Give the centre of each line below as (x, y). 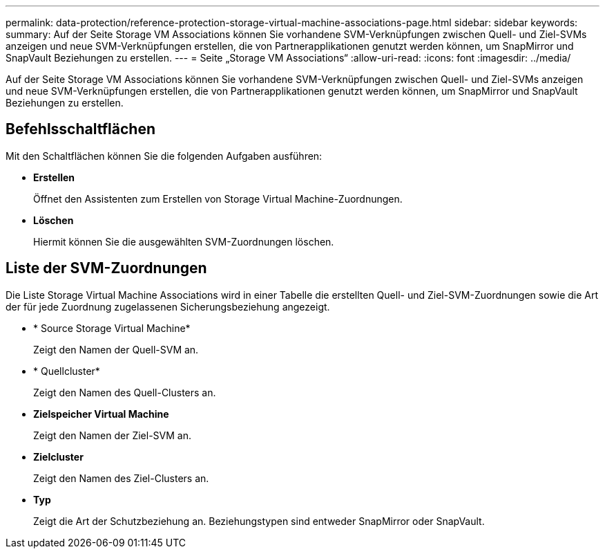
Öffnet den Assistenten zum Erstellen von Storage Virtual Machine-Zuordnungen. (218, 198)
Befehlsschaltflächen (80, 129)
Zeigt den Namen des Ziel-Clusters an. (121, 478)
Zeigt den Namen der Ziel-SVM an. (112, 435)
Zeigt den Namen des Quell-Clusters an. (125, 392)
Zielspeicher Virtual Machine (101, 414)
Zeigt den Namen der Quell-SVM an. (116, 349)
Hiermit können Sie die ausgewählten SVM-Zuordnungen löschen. (184, 241)
